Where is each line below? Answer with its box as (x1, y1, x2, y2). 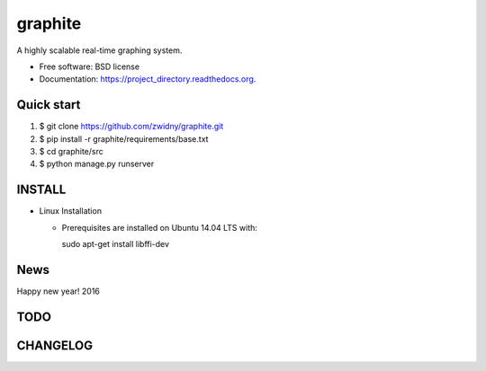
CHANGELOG (16, 338, 94, 353)
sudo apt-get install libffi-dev (61, 239, 170, 250)
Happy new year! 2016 (16, 286, 101, 296)
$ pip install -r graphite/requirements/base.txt (39, 133, 209, 144)
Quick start (16, 97, 81, 112)
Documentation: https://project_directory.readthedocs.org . (39, 74, 256, 84)
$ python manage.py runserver (39, 158, 155, 170)
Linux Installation (39, 206, 103, 216)
